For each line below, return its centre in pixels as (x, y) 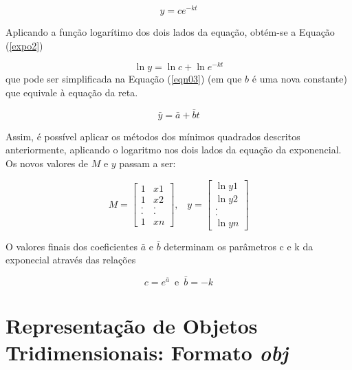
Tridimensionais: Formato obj (147, 353)
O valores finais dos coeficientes (72, 246)
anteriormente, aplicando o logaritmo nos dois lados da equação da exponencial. (174, 150)
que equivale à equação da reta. (72, 92)
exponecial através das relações (71, 260)
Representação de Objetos (132, 326)
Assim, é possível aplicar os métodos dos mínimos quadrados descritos (153, 136)
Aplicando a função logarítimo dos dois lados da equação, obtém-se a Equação (170, 32)
